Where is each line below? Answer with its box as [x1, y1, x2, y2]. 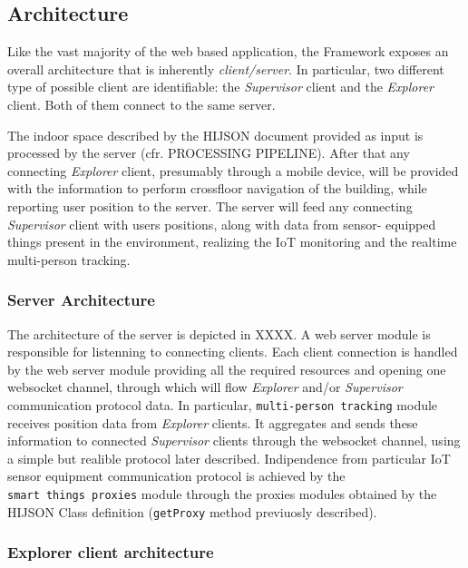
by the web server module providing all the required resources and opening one [7, 359, 446, 378]
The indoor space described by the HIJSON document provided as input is [7, 125, 424, 144]
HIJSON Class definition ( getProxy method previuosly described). [7, 502, 377, 521]
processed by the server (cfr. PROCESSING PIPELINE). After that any [7, 143, 410, 162]
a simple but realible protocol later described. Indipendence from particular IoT [7, 448, 451, 467]
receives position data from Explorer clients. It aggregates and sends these [7, 413, 418, 432]
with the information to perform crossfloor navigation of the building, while [7, 179, 427, 198]
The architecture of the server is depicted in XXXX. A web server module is [7, 324, 431, 343]
